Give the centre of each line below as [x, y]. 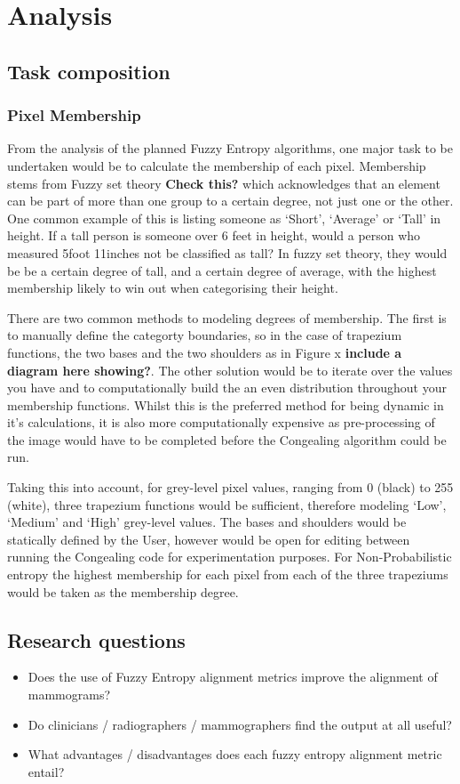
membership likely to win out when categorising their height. [173, 288]
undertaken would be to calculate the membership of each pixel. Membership [217, 165]
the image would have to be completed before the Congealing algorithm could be [227, 439]
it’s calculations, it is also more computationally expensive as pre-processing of [221, 422]
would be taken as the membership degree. [123, 591]
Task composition [89, 71]
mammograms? [69, 695]
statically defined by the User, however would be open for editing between [209, 539]
